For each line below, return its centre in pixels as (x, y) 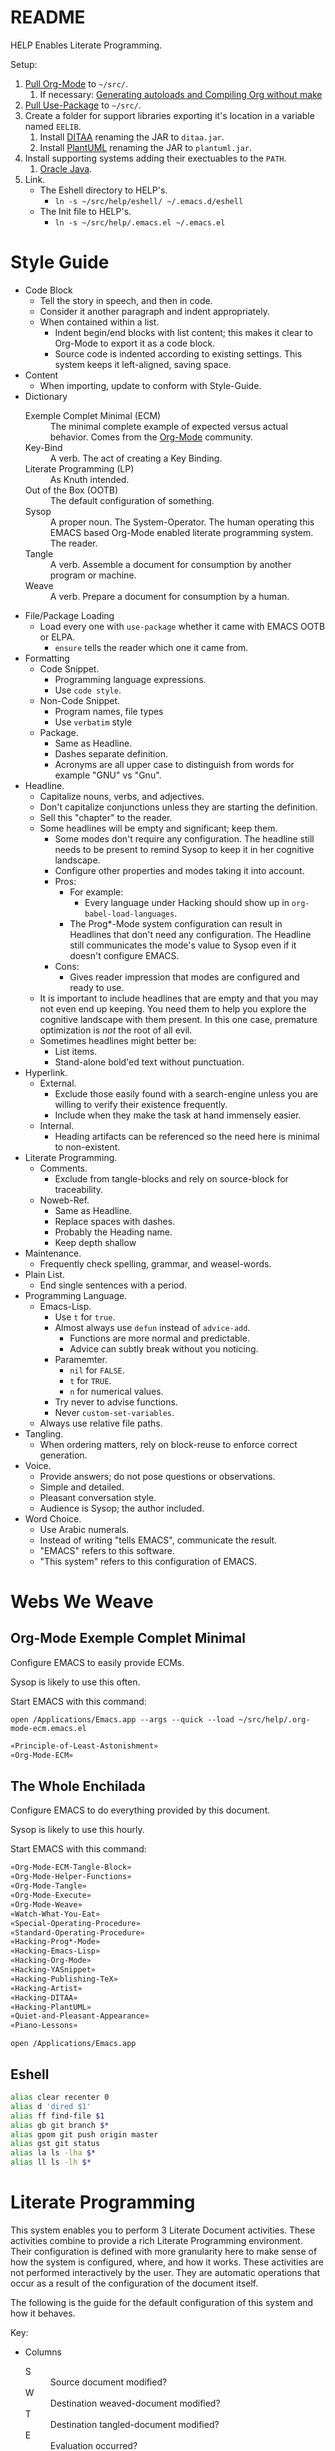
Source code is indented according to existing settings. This (178, 353)
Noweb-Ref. (64, 1200)
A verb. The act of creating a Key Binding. (136, 458)
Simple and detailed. (82, 1487)
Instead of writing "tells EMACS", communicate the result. (158, 1540)
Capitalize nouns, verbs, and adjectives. (122, 796)
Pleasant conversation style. (98, 1497)
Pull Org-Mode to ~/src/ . (76, 83)
